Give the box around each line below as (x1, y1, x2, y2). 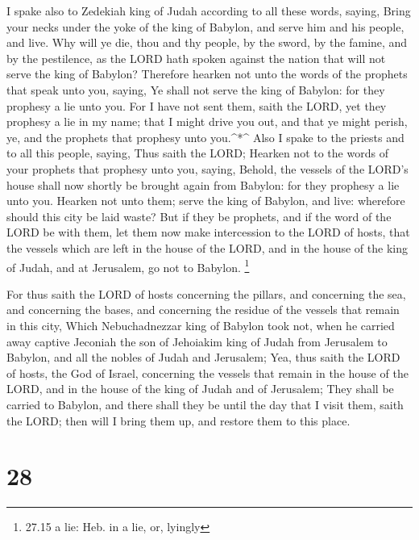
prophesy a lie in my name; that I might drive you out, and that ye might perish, (6, 113, 408, 130)
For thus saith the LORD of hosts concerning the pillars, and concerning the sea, (6, 285, 406, 302)
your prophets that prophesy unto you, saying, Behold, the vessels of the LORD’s (6, 160, 409, 177)
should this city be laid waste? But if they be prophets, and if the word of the (6, 207, 392, 224)
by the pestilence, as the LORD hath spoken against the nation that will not (6, 49, 386, 66)
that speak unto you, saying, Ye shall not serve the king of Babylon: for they (6, 81, 385, 98)
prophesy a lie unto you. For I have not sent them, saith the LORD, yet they (6, 97, 387, 114)
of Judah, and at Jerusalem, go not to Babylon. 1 (6, 256, 250, 275)
